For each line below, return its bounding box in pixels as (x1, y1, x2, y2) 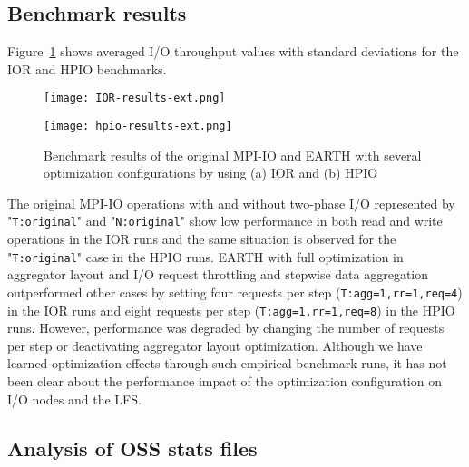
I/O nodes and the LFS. (7, 389, 142, 408)
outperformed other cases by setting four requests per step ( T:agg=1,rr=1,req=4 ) (7, 282, 463, 301)
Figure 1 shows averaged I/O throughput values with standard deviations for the (7, 42, 459, 61)
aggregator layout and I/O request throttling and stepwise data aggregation (7, 265, 429, 284)
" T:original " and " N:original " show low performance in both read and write (7, 211, 443, 230)
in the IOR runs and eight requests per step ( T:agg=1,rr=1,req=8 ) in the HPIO (7, 300, 455, 319)
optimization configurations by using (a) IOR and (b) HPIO (44, 163, 378, 182)
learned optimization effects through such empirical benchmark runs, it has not (7, 354, 447, 373)
